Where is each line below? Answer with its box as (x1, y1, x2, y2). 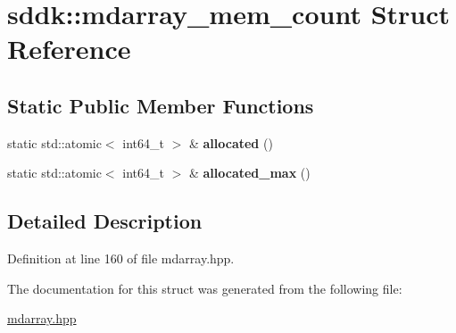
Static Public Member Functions (7, 91, 314, 119)
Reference (7, 30, 131, 67)
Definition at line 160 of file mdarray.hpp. (7, 249, 235, 268)
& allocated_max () (188, 163, 311, 182)
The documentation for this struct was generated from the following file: (7, 279, 402, 297)
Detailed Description (7, 207, 203, 235)
